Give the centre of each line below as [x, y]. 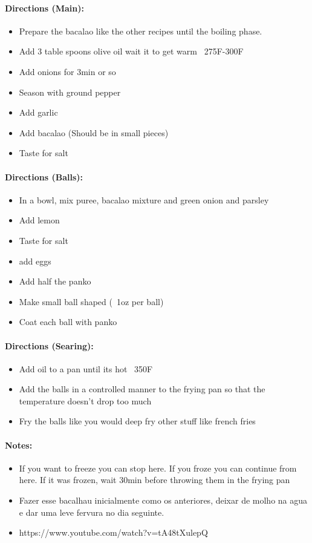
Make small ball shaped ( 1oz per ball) [91, 301]
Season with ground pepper [70, 92]
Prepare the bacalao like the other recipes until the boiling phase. [141, 31]
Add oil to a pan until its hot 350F [86, 368]
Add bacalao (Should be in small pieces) [94, 132]
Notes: [19, 445]
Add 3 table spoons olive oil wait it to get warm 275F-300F [131, 51]
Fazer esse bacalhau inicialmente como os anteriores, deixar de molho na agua [163, 500]
